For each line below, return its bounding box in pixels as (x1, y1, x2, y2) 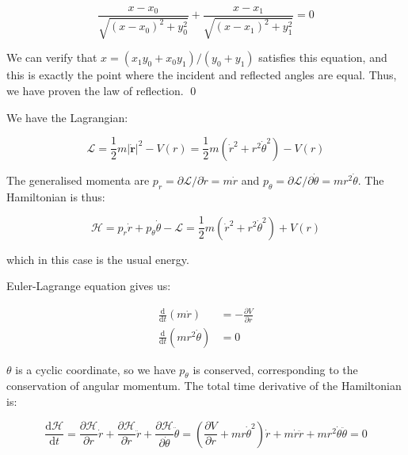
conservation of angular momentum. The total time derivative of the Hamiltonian (6, 377, 402, 394)
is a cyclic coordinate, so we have (15, 361, 176, 377)
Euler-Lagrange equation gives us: (6, 277, 171, 294)
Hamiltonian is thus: (6, 188, 105, 205)
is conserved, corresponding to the (193, 361, 358, 377)
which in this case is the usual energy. (6, 250, 189, 267)
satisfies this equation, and (258, 49, 387, 66)
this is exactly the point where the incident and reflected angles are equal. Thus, (6, 67, 397, 83)
